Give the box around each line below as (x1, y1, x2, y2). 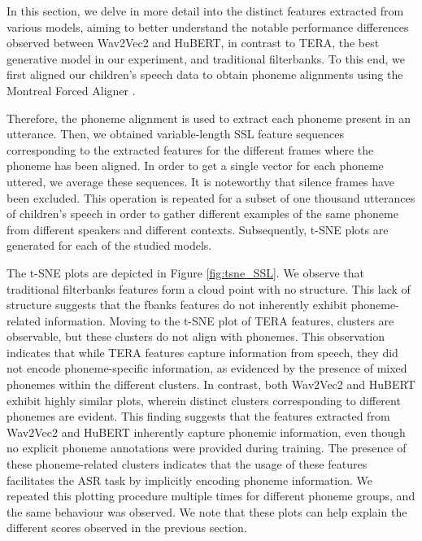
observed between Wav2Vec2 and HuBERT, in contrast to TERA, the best (7, 34, 380, 51)
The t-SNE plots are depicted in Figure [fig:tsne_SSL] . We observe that (7, 264, 365, 281)
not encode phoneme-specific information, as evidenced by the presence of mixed (7, 360, 407, 377)
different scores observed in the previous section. (7, 519, 247, 536)
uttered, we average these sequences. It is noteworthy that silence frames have (7, 172, 394, 190)
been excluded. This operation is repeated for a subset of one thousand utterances (7, 189, 415, 206)
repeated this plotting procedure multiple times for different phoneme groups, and (7, 487, 415, 504)
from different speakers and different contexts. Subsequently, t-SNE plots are (7, 220, 389, 238)
